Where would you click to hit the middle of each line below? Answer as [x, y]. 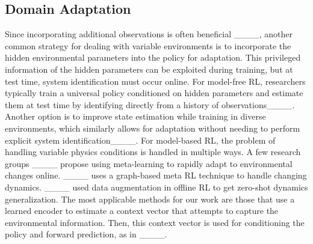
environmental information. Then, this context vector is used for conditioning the [155, 222]
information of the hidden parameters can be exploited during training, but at [149, 69]
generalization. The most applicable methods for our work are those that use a [150, 199]
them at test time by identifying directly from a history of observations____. [150, 104]
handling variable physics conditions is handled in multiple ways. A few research [153, 152]
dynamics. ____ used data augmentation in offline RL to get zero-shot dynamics [156, 187]
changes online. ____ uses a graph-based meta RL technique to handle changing [156, 175]
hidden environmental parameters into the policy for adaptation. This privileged [153, 57]
